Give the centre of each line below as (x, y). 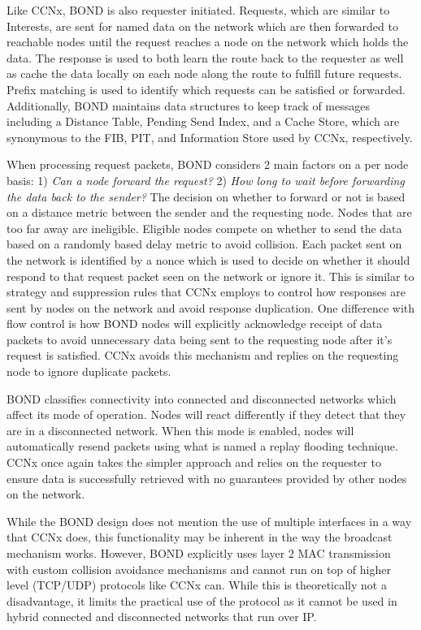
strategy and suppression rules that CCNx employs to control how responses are (206, 292)
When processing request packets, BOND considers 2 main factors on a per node (208, 164)
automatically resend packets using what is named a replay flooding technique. (202, 446)
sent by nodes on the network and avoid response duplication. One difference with (211, 307)
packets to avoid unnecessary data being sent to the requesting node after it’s (200, 339)
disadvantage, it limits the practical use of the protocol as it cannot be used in (202, 600)
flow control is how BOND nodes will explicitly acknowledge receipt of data (195, 324)
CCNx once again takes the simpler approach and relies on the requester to (194, 462)
